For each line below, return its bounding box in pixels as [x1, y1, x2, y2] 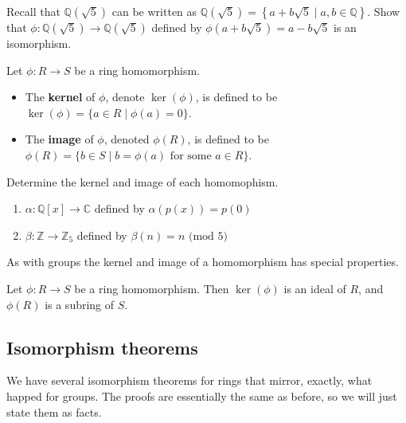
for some [170, 150, 212, 162]
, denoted [103, 131, 150, 147]
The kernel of [25, 88, 96, 105]
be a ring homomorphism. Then [74, 280, 229, 296]
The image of [25, 131, 94, 147]
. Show [367, 3, 400, 19]
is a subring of [45, 296, 115, 312]
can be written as [111, 3, 197, 19]
